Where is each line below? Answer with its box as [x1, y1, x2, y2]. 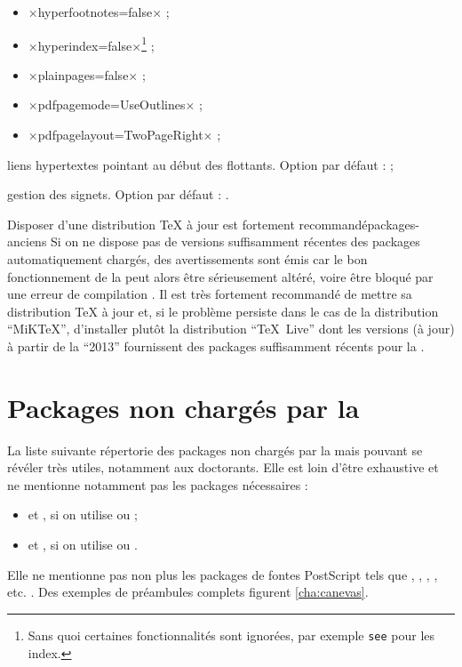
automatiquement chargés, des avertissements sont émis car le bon [7, 250, 368, 268]
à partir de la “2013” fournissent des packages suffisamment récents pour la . [7, 336, 425, 355]
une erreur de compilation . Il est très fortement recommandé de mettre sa [7, 285, 412, 303]
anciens [7, 232, 47, 251]
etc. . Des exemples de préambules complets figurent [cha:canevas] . [7, 583, 369, 601]
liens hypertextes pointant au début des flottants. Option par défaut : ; [7, 155, 394, 173]
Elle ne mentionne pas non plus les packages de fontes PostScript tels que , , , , [7, 565, 438, 583]
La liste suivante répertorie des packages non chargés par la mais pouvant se [7, 440, 423, 459]
